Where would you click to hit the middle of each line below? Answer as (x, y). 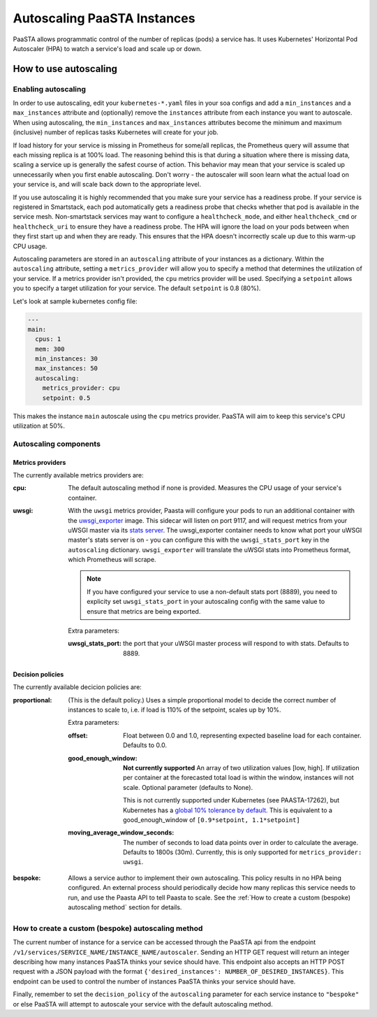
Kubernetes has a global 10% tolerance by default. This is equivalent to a (228, 810)
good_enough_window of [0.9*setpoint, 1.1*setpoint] (212, 820)
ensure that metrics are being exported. (144, 611)
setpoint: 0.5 (66, 398)
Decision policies (38, 674)
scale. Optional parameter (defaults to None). (188, 787)
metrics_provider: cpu (81, 388)
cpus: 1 (48, 339)
